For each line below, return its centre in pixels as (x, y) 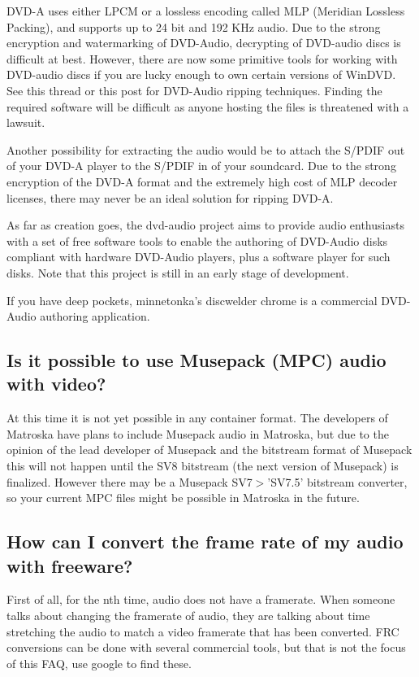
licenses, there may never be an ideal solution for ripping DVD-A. (170, 197)
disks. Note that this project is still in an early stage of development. (178, 272)
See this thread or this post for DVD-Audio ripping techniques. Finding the (194, 90)
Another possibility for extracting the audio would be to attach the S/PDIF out (206, 149)
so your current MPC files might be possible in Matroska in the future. (183, 498)
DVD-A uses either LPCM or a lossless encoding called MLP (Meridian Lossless (206, 11)
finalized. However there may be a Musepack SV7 (130, 481)
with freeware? (70, 565)
